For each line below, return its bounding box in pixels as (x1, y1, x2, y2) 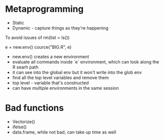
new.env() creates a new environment (12, 53, 89, 60)
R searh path (12, 64, 39, 70)
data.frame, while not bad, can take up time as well (12, 129, 117, 135)
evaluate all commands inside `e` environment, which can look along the (12, 59, 160, 65)
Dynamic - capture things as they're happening (12, 25, 109, 31)
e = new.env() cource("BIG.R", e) (5, 44, 72, 50)
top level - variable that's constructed (12, 80, 89, 86)
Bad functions (5, 103, 64, 114)
